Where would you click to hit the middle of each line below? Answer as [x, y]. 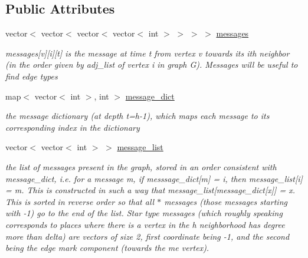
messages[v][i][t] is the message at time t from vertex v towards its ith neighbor [148, 53]
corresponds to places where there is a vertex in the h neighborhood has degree [145, 224]
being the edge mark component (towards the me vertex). [107, 248]
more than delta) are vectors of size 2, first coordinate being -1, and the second [148, 236]
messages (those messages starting [226, 201]
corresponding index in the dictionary [73, 127]
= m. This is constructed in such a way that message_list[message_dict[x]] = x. [150, 190]
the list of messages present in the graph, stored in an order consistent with [141, 166]
